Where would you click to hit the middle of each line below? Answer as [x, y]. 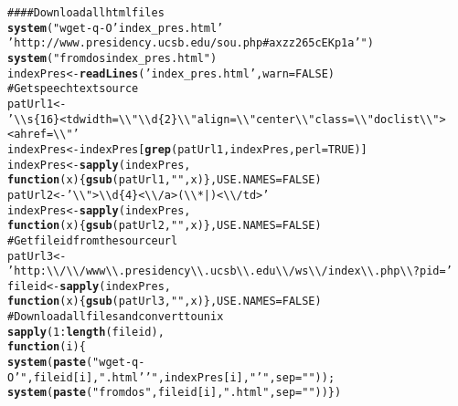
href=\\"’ [50, 135]
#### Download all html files [86, 13]
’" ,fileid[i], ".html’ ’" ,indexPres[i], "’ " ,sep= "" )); [175, 377]
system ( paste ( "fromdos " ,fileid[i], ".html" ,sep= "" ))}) [175, 393]
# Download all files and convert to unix [116, 317]
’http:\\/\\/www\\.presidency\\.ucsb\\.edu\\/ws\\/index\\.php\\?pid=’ [230, 271]
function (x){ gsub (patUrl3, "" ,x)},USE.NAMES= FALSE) [165, 302]
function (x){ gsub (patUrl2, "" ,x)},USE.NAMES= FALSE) [165, 226]
